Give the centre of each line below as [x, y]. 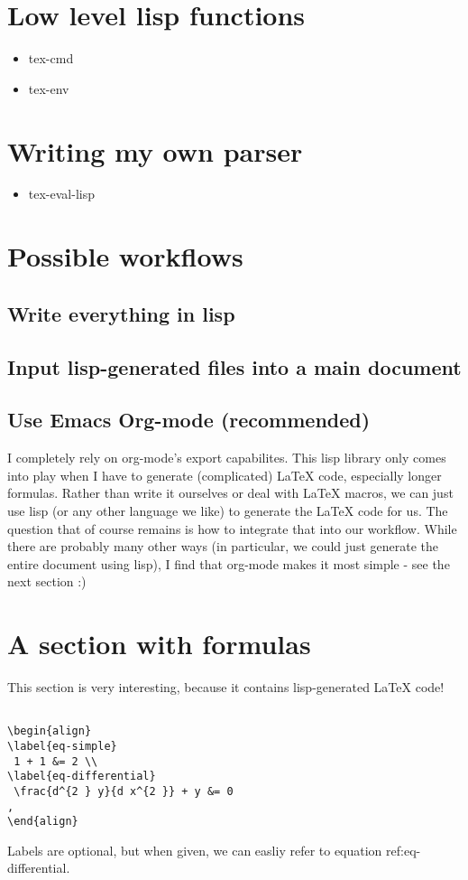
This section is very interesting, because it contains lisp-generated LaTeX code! [226, 687]
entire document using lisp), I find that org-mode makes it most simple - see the [229, 563]
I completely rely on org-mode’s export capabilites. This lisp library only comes [227, 458]
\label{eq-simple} [62, 746]
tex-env [49, 88]
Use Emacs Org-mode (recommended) [189, 420]
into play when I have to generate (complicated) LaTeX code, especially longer [225, 475]
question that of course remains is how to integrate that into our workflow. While [232, 528]
